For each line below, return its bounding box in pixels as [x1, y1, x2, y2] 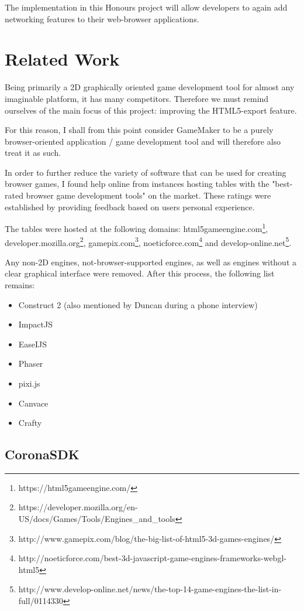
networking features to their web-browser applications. [5, 12, 199, 25]
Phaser [18, 357, 43, 370]
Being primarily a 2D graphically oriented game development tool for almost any [5, 81, 295, 93]
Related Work [5, 47, 120, 71]
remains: [5, 278, 35, 291]
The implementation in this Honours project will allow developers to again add [5, 1, 288, 13]
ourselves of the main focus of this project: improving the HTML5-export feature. [5, 104, 297, 116]
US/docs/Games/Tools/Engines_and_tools [18, 513, 175, 525]
